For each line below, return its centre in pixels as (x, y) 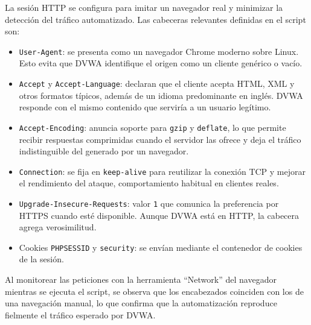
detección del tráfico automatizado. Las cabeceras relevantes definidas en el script (155, 19)
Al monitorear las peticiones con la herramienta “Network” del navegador (141, 279)
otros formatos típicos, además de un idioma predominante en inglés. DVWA (161, 95)
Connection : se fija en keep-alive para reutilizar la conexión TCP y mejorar (162, 171)
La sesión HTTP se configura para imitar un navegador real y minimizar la (144, 7)
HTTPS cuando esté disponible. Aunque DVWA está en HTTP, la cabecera (159, 215)
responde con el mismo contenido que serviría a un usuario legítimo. (145, 107)
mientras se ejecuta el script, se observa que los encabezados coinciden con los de (154, 291)
